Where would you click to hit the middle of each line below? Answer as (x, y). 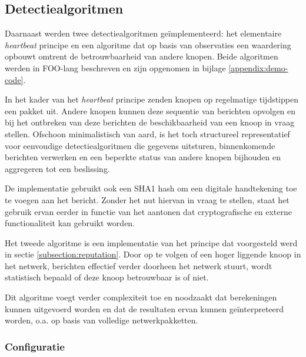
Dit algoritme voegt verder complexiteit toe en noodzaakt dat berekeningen (141, 297)
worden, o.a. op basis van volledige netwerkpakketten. (102, 320)
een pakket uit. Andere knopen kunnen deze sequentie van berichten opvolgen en (150, 110)
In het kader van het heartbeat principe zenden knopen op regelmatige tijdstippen (152, 99)
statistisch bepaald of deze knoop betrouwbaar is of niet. (107, 277)
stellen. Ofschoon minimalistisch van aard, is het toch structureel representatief (147, 133)
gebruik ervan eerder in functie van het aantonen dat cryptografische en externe (149, 211)
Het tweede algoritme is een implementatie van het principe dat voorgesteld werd (151, 242)
